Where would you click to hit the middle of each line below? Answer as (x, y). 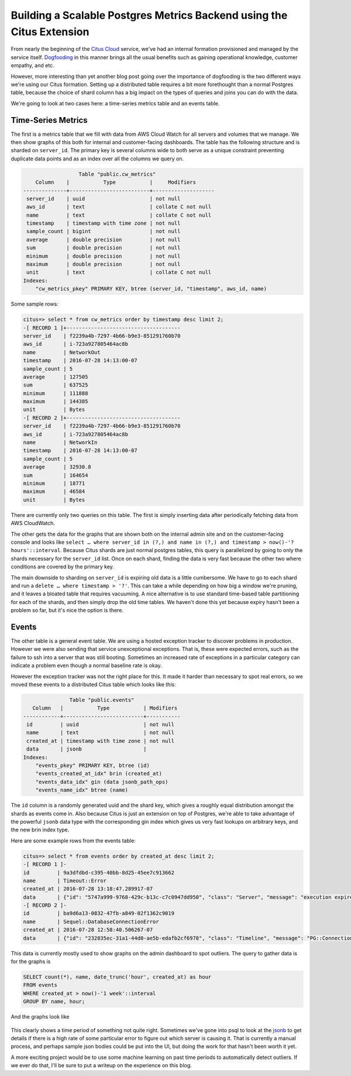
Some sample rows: (35, 304)
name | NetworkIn (60, 443)
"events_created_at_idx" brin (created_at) (99, 774)
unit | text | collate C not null (119, 273)
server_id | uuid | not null (104, 198)
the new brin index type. (40, 830)
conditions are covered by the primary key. (62, 567)
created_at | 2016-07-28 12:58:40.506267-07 (88, 930)
